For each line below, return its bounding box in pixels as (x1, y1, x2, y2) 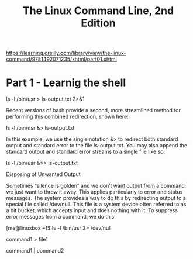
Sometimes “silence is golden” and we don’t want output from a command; (6, 182, 187, 189)
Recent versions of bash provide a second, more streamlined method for (6, 107, 181, 114)
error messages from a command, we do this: (6, 213, 116, 220)
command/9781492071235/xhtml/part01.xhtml (6, 56, 117, 63)
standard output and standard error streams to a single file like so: (6, 148, 166, 156)
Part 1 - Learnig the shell (6, 76, 126, 89)
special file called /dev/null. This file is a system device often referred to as (6, 201, 187, 208)
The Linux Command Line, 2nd (22, 4, 174, 18)
